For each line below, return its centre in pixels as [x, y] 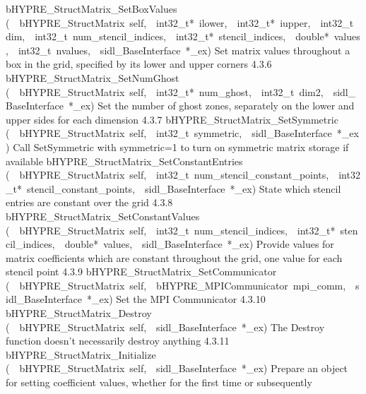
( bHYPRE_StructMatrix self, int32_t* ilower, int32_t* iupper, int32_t [180, 22]
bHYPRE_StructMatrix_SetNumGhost [93, 77]
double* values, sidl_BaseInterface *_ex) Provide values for [199, 244]
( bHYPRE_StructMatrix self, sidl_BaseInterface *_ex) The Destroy [165, 327]
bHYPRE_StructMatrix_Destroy [79, 313]
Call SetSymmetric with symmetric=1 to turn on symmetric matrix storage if [181, 147]
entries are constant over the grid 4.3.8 [89, 202]
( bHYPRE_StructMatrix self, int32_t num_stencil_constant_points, [167, 175]
